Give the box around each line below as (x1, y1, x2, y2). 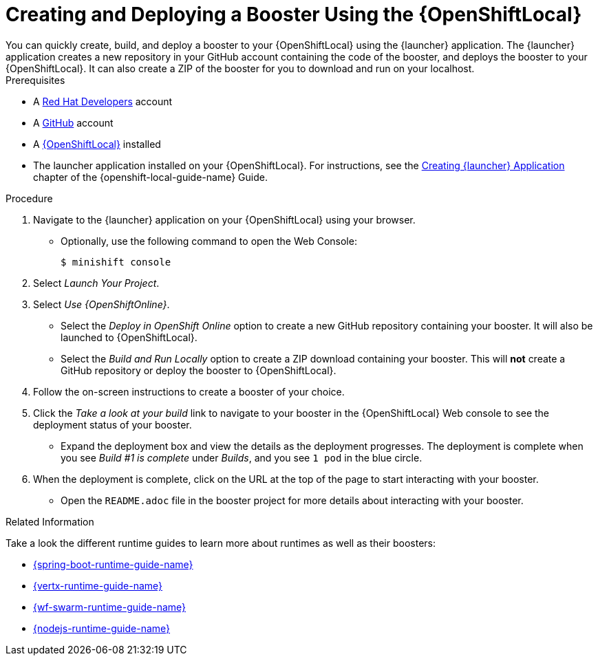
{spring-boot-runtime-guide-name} (33, 558, 193, 570)
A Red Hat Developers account (33, 95, 173, 107)
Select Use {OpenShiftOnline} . (33, 298, 170, 310)
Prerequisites (6, 74, 65, 86)
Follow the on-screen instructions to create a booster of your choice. (33, 385, 345, 398)
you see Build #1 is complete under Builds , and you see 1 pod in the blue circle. (61, 451, 423, 464)
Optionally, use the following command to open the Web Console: (61, 235, 357, 247)
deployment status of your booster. (33, 418, 192, 431)
